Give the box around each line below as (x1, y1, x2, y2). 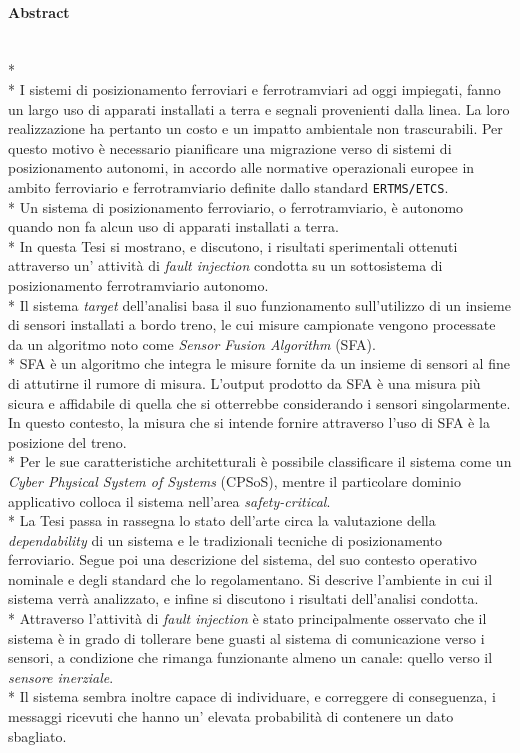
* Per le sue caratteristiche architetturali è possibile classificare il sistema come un (8, 451, 512, 472)
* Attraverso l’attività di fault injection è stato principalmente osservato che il (8, 608, 487, 629)
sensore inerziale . (8, 666, 114, 687)
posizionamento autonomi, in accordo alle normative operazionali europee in (8, 157, 475, 178)
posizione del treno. (8, 431, 127, 452)
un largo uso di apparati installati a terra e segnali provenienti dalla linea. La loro (8, 98, 510, 119)
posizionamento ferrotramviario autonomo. (8, 274, 269, 295)
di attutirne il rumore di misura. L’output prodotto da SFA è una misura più (8, 372, 481, 393)
